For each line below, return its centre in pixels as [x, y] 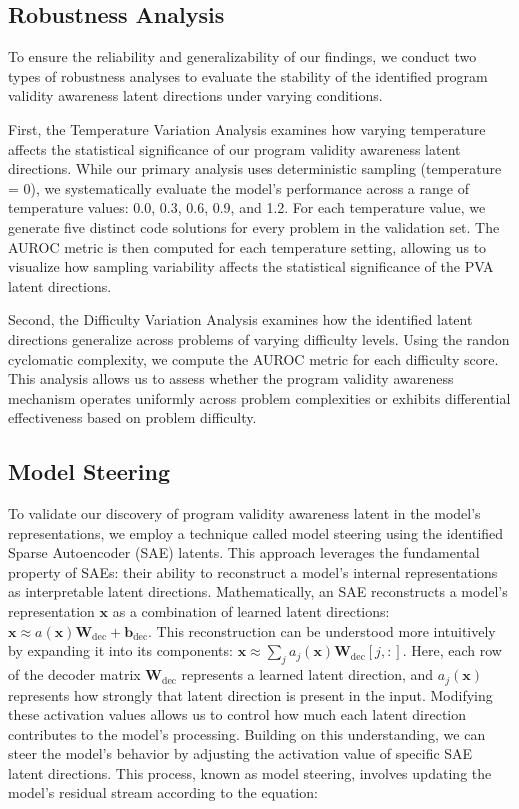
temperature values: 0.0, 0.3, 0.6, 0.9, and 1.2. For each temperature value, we [247, 207]
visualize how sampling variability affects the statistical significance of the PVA [251, 266]
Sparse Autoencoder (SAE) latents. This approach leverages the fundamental [244, 552]
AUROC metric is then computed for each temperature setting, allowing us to [247, 246]
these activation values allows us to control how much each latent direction [237, 714]
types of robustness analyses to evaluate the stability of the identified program [248, 75]
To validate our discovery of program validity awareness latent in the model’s [244, 513]
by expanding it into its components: [120, 650]
